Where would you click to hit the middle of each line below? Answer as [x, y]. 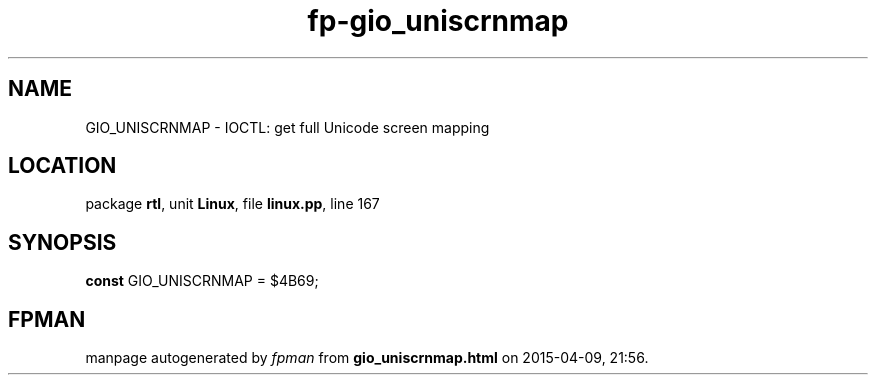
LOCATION [62, 166]
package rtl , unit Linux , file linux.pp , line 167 [232, 204]
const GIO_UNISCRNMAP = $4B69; [202, 281]
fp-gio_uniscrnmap [438, 21]
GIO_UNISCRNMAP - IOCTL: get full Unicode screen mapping [287, 127]
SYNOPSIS [62, 242]
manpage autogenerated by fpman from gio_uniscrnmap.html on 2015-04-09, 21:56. [367, 358]
